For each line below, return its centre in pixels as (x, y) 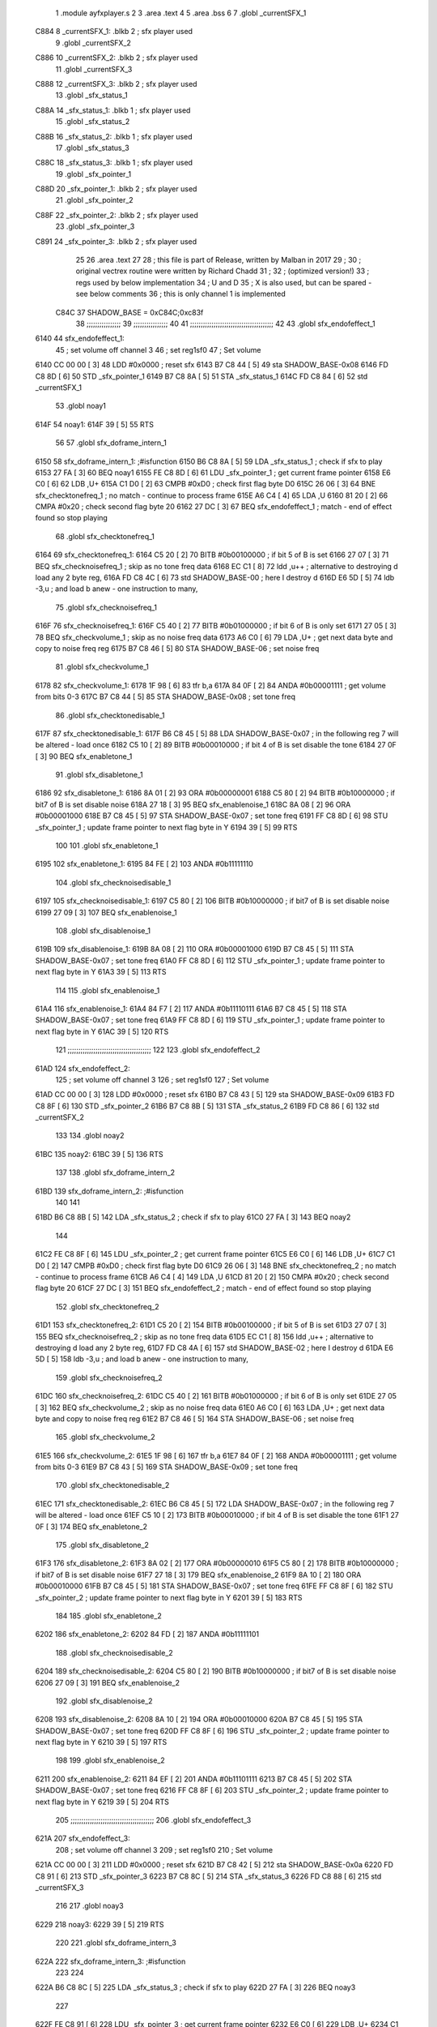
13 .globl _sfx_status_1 (92, 95)
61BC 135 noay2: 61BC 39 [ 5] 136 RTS (99, 1154)
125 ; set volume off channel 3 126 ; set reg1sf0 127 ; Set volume (162, 1079)
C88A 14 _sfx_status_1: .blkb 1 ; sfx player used (113, 110)
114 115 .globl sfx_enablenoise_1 (108, 990)
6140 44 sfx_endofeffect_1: (80, 339)
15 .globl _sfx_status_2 (93, 122)
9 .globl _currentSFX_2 (93, 43)
